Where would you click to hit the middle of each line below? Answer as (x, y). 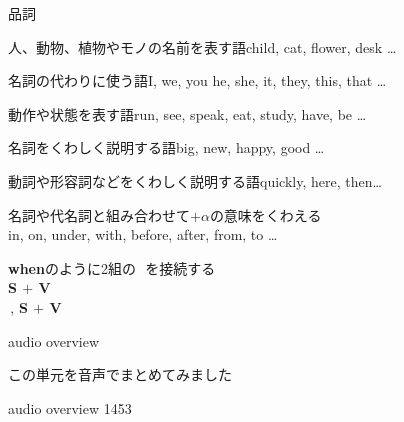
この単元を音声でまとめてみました (120, 374)
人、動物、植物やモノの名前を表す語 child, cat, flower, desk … (202, 46)
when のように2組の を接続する (112, 267)
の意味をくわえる (265, 214)
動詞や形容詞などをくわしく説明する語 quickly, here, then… (195, 180)
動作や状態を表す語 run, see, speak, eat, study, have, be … (187, 113)
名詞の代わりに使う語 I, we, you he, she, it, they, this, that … (197, 80)
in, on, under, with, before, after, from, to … (143, 234)
